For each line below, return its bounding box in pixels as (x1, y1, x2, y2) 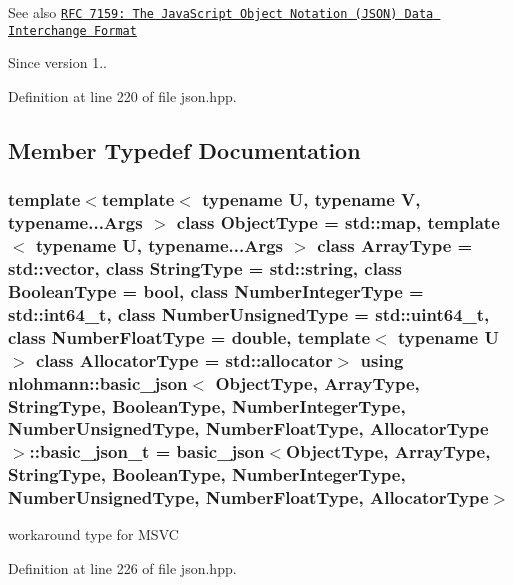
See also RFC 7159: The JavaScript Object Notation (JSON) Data (8, 2, 434, 22)
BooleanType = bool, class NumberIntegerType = (8, 278, 424, 303)
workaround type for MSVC (8, 524, 179, 545)
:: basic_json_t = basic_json (29, 439, 265, 464)
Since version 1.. (8, 52, 107, 73)
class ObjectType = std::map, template (176, 210, 500, 235)
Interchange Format (8, 23, 137, 38)
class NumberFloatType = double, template (8, 324, 371, 349)
